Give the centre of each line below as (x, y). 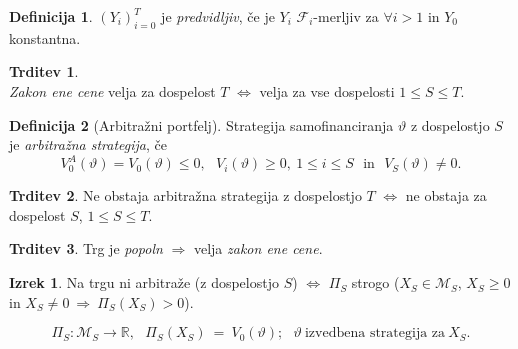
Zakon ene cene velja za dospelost (112, 90)
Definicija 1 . (51, 16)
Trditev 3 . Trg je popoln (86, 248)
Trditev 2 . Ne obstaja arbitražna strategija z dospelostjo (185, 195)
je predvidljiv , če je (218, 16)
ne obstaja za (446, 195)
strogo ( (375, 282)
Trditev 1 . (44, 71)
